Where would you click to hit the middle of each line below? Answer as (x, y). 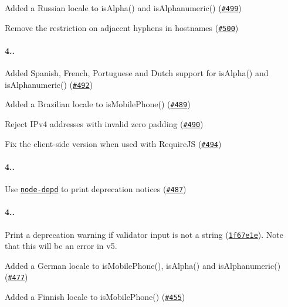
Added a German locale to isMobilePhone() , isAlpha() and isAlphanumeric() (143, 265)
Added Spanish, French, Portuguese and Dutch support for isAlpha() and (137, 73)
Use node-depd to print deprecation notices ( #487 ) (96, 189)
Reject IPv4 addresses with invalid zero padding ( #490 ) (104, 124)
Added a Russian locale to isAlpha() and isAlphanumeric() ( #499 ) (123, 8)
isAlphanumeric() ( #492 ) (49, 84)
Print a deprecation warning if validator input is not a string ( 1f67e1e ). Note (144, 234)
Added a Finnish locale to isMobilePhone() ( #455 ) (95, 297)
